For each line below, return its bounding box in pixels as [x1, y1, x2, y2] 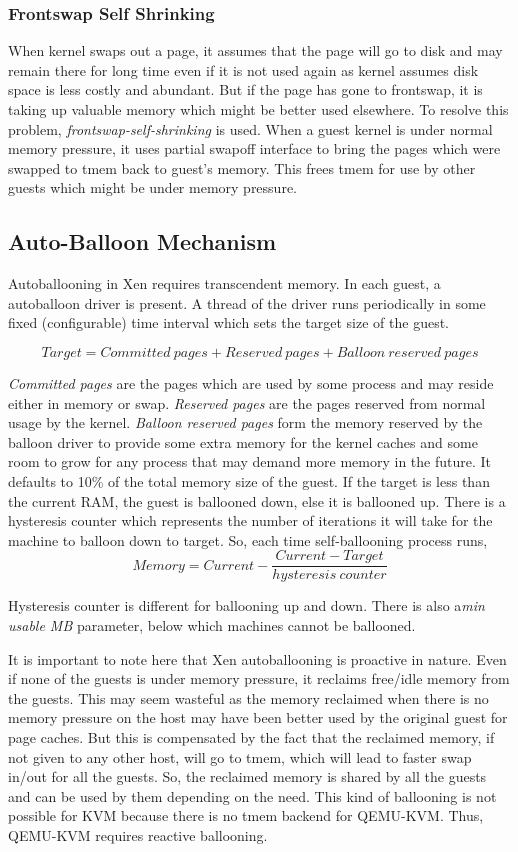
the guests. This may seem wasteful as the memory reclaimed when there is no [8, 687, 489, 708]
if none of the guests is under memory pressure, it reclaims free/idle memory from [8, 668, 510, 689]
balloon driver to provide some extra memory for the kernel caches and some [8, 431, 478, 452]
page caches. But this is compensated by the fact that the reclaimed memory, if [8, 726, 495, 747]
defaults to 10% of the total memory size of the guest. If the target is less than [8, 470, 490, 491]
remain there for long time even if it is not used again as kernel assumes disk [8, 59, 479, 80]
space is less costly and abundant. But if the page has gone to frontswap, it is [8, 79, 483, 100]
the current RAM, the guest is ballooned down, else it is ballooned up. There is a [8, 490, 506, 511]
